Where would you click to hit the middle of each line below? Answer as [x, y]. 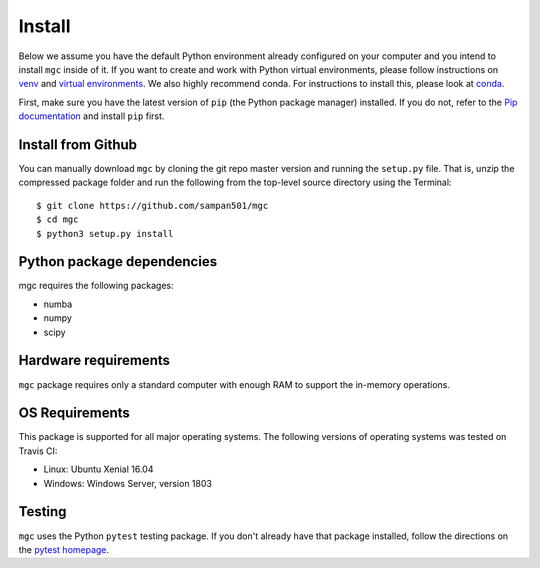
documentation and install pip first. [91, 116]
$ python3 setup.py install [105, 233]
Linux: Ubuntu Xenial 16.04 [98, 469]
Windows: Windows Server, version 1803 [127, 483]
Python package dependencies [118, 261]
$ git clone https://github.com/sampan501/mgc [152, 205]
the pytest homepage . [64, 549]
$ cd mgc [57, 219]
